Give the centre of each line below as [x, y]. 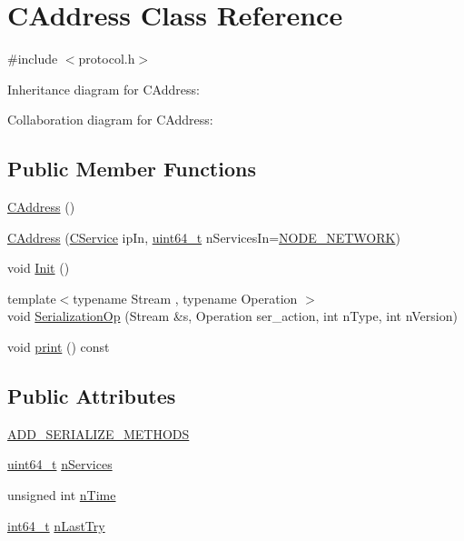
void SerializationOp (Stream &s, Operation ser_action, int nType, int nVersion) [232, 316]
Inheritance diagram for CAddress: [104, 89]
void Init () [39, 268]
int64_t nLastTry [56, 525]
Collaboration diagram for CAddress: [110, 120]
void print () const [59, 347]
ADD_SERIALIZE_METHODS [99, 433]
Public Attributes [92, 396]
